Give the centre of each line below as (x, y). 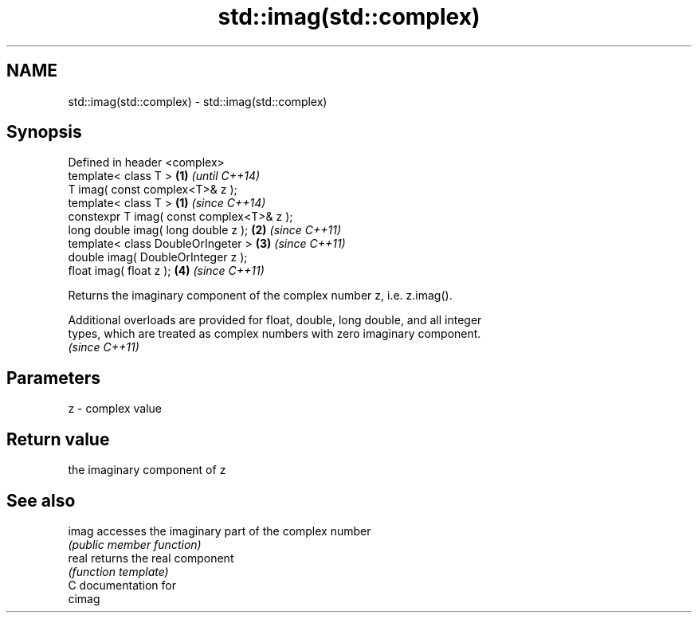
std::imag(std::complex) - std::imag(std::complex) (198, 101)
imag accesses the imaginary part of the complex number (220, 531)
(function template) (118, 571)
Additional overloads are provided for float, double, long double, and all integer (275, 320)
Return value (58, 439)
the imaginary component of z (147, 470)
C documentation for (122, 585)
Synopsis (44, 132)
